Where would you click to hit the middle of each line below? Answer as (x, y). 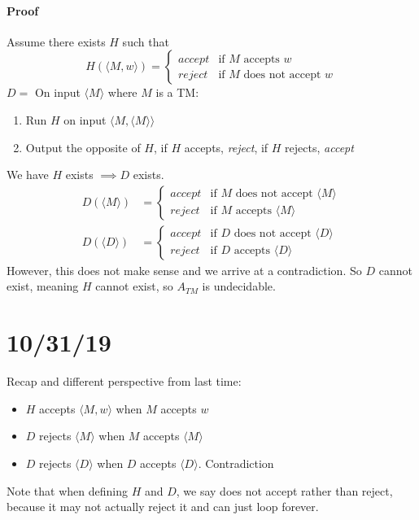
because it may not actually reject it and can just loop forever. (163, 507)
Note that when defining (67, 490)
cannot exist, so (134, 286)
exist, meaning (43, 286)
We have (28, 175)
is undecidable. (239, 286)
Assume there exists (56, 41)
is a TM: (177, 92)
